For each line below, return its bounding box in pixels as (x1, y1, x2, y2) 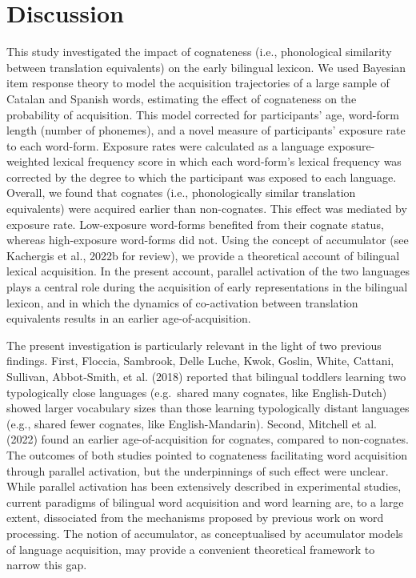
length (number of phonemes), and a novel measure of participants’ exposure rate (6, 122, 406, 138)
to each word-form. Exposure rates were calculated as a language (6, 137, 325, 154)
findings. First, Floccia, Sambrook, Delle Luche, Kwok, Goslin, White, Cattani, (6, 352, 394, 369)
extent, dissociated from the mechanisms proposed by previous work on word (6, 509, 384, 526)
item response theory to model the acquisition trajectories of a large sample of (6, 74, 390, 91)
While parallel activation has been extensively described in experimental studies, (6, 478, 402, 495)
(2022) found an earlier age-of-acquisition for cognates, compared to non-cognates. (6, 431, 409, 448)
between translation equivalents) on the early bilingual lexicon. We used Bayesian (6, 58, 406, 75)
